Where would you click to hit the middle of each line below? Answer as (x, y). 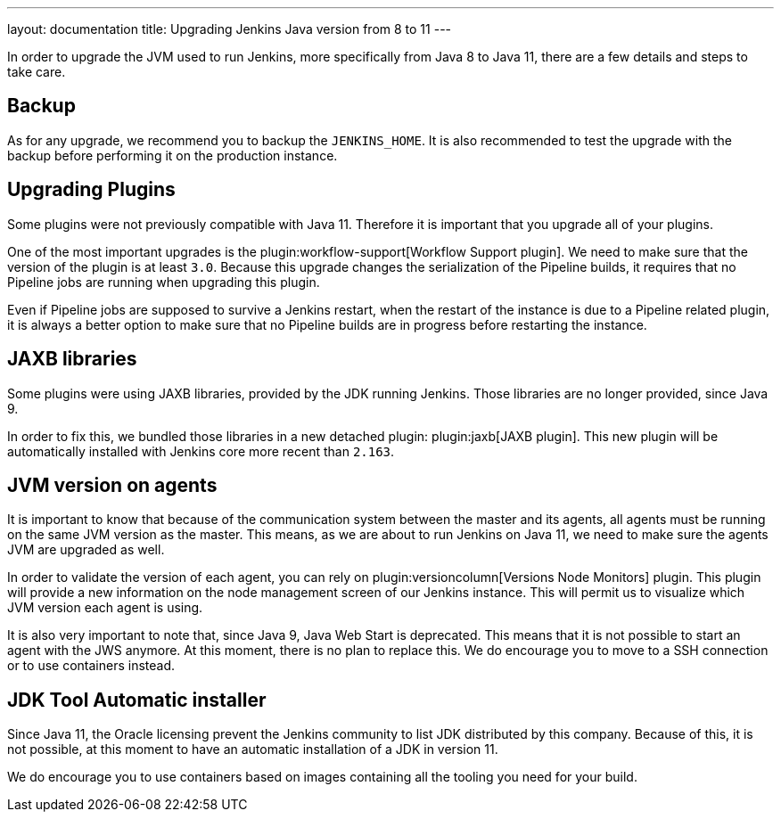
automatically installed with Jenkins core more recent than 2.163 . (201, 451)
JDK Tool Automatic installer (137, 700)
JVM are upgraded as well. (86, 550)
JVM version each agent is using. (105, 608)
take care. (37, 72)
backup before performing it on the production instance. (173, 155)
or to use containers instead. (91, 666)
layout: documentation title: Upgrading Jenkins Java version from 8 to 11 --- (230, 29)
